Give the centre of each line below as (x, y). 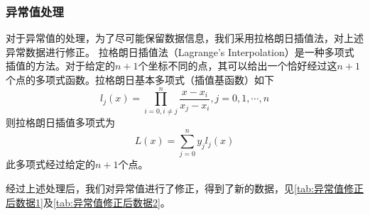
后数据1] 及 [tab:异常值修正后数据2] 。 (88, 202)
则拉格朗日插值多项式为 (60, 122)
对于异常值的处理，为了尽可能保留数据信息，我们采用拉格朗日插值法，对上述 (185, 38)
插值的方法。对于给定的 (60, 66)
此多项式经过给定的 (50, 164)
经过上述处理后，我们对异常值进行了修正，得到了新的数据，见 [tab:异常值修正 (185, 188)
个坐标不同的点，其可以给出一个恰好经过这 (238, 66)
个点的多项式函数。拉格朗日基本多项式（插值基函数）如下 (140, 79)
